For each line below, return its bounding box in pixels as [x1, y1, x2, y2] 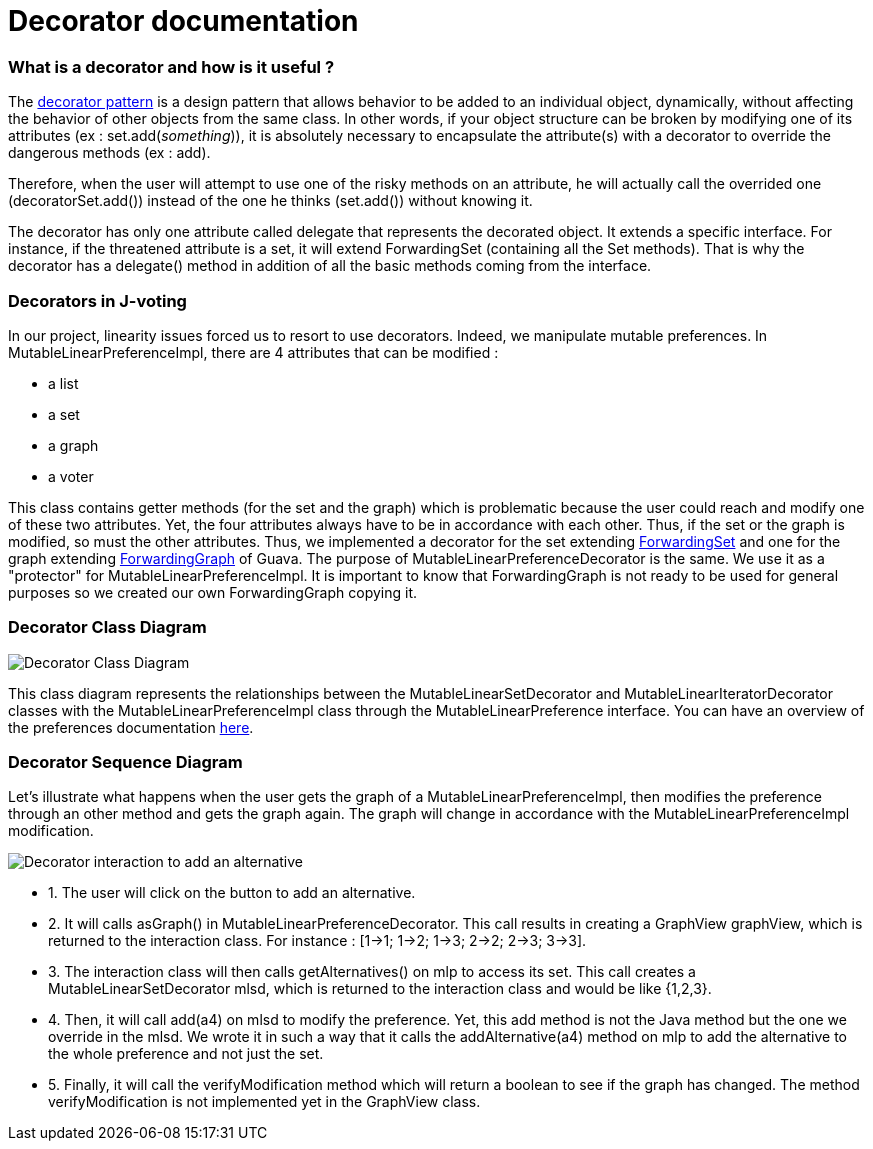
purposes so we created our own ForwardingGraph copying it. [8, 583, 417, 601]
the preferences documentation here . [8, 718, 254, 736]
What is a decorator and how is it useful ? [8, 56, 335, 77]
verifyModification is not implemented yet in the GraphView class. [48, 1093, 481, 1111]
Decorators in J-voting [8, 290, 187, 311]
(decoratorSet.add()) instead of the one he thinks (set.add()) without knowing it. [8, 192, 533, 210]
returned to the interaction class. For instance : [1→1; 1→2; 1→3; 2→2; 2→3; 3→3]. [48, 932, 587, 950]
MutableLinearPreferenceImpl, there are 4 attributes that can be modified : [8, 343, 499, 361]
